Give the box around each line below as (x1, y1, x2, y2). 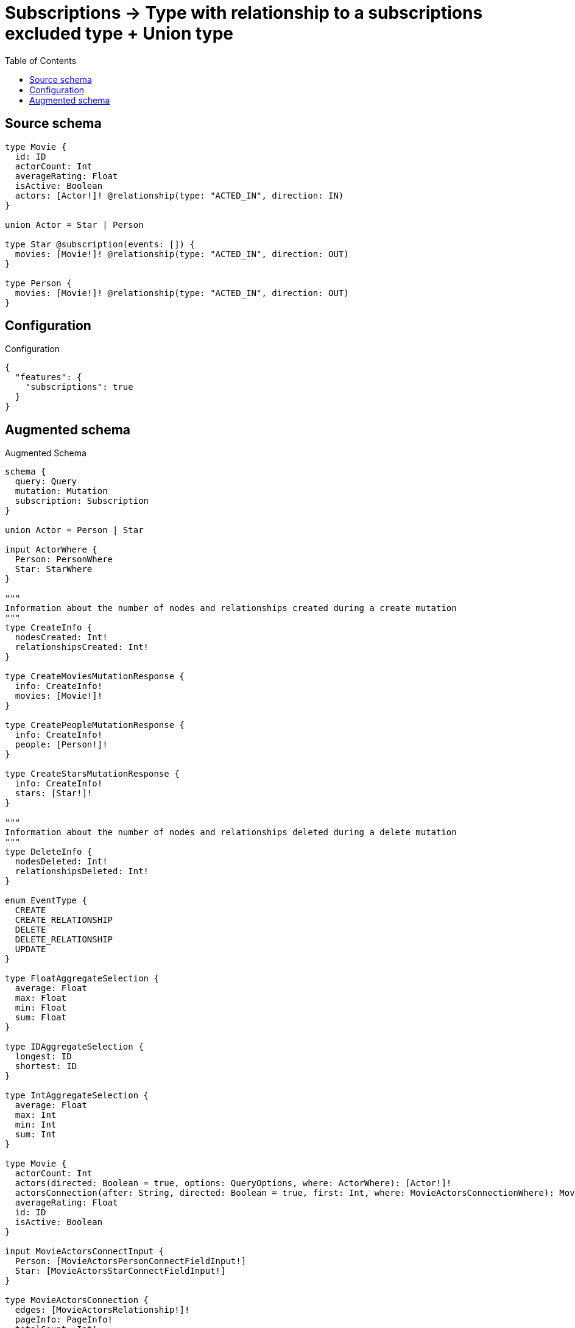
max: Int (15, 1110, 57, 1120)
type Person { (5, 278, 72, 288)
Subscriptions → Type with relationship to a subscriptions (5, 2, 483, 23)
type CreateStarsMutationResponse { (5, 769, 180, 779)
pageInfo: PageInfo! (15, 1315, 113, 1325)
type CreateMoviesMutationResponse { (5, 671, 185, 682)
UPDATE (15, 944, 46, 955)
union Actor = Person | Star (5, 525, 144, 535)
